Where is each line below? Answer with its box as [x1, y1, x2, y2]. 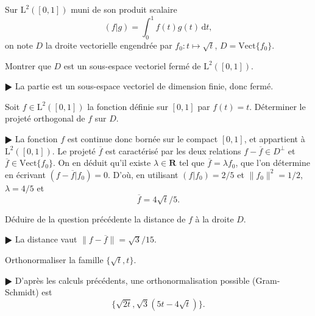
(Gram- [252, 273, 280, 286]
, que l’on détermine [235, 156, 311, 169]
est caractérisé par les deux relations [105, 144, 241, 157]
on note [5, 38, 33, 51]
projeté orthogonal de [5, 112, 85, 125]
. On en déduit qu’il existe [52, 156, 151, 169]
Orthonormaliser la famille [5, 253, 104, 266]
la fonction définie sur [87, 100, 168, 112]
